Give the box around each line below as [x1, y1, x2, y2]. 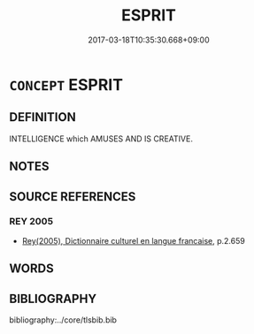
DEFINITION [9, 110, 77, 125]
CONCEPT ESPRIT [9, 74, 124, 95]
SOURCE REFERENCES [9, 189, 136, 204]
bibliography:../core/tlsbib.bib [9, 315, 118, 325]
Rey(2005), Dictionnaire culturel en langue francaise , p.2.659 [21, 235, 245, 246]
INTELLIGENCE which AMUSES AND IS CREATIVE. [9, 133, 193, 144]
